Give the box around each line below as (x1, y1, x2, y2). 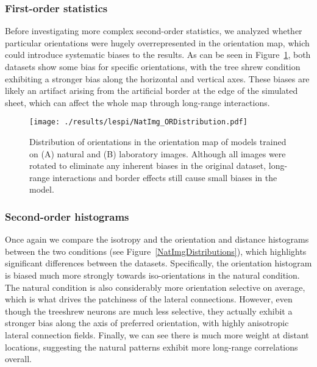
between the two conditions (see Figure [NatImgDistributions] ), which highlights (5, 244, 307, 257)
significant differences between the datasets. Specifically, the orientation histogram (5, 257, 312, 269)
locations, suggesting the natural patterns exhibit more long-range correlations (5, 340, 298, 353)
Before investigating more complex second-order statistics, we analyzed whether (5, 24, 302, 37)
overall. (5, 352, 32, 365)
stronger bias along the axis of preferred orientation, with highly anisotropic (5, 316, 289, 329)
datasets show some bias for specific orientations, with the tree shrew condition (5, 60, 301, 73)
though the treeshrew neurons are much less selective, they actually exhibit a (5, 304, 293, 317)
